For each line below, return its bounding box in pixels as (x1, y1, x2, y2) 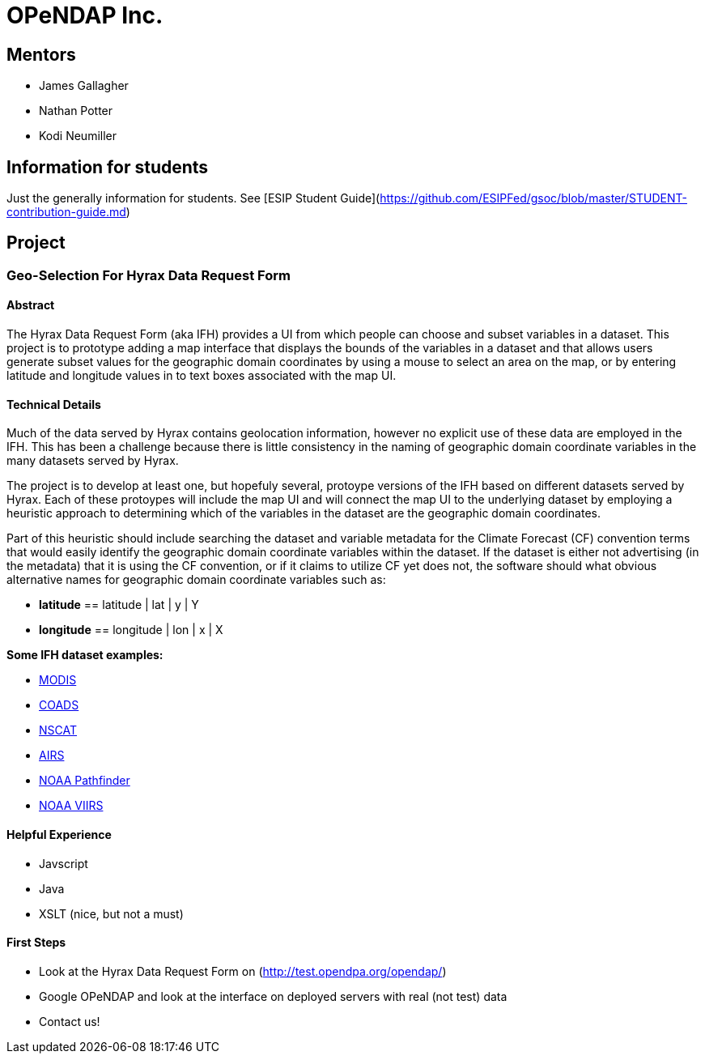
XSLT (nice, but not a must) (39, 906, 184, 921)
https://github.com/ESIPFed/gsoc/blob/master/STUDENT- (380, 191, 687, 206)
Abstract (6, 298, 55, 313)
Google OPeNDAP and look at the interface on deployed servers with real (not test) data (39, 989, 508, 1003)
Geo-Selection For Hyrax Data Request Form (6, 266, 291, 283)
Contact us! (39, 1014, 100, 1028)
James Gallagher (39, 79, 129, 93)
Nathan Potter (39, 104, 113, 118)
